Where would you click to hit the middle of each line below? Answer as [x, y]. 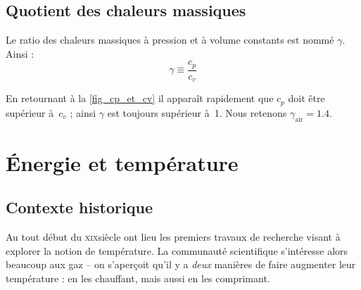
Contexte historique [79, 207]
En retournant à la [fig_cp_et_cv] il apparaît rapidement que [140, 98]
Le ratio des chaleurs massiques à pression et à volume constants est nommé [170, 40]
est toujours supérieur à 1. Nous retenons [197, 112]
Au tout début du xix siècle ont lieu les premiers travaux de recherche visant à [173, 237]
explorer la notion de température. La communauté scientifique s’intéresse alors [177, 250]
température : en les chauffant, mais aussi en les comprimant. [138, 278]
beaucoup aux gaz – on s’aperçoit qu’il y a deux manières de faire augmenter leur [181, 264]
